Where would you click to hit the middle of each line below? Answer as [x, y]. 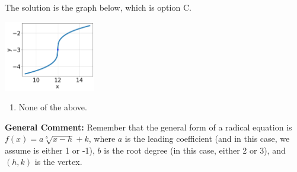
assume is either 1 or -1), [50, 150]
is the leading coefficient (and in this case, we [207, 138]
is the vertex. [58, 162]
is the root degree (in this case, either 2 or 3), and [195, 150]
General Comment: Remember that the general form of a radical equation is [148, 127]
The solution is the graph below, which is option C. [98, 7]
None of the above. [53, 107]
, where [102, 138]
